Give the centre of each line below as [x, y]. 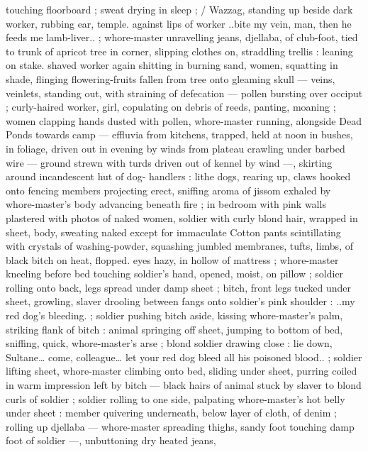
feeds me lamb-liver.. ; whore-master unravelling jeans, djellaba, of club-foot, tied [182, 37]
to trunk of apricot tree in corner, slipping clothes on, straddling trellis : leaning [179, 51]
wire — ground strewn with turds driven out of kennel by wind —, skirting [169, 162]
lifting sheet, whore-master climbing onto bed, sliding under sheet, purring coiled [182, 371]
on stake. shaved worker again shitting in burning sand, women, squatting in [172, 65]
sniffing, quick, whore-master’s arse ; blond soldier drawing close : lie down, [169, 343]
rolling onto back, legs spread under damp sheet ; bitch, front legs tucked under [179, 287]
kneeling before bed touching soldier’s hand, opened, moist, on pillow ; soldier [175, 274]
